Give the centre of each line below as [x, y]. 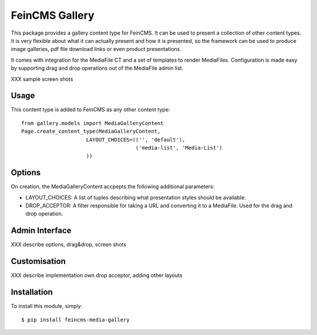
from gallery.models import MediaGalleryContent [92, 123]
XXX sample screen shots [42, 79]
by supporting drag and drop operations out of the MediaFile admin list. [97, 68]
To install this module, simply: [47, 306]
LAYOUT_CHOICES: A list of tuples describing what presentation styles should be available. [136, 197]
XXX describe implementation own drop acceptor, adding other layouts [97, 275]
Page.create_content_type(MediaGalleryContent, [91, 131]
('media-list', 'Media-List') [179, 148]
